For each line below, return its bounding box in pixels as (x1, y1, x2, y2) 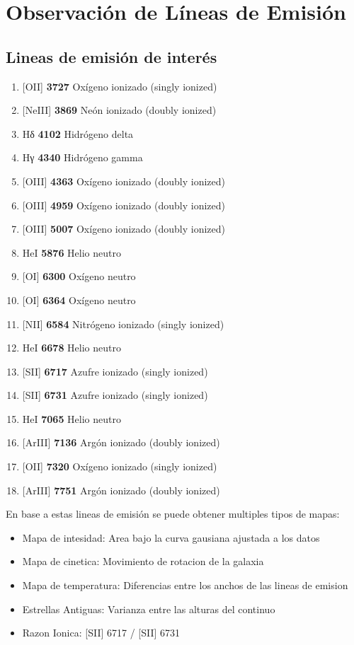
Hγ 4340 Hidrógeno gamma (22, 150, 143, 165)
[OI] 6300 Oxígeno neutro (22, 269, 136, 284)
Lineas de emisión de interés (6, 45, 217, 67)
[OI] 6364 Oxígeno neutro (22, 292, 136, 307)
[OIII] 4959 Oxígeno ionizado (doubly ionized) (22, 197, 225, 212)
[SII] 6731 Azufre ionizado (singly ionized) (22, 388, 208, 402)
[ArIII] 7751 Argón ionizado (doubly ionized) (22, 482, 220, 497)
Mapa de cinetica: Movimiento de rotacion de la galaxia (22, 554, 264, 569)
